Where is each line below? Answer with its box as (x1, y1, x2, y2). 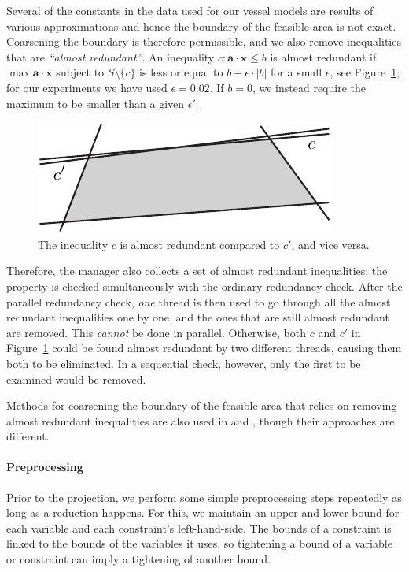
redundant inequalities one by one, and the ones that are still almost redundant (6, 309, 389, 325)
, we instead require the (252, 79, 366, 95)
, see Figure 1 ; (330, 64, 400, 80)
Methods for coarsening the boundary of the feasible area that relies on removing (6, 397, 397, 414)
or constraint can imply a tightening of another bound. (6, 551, 271, 567)
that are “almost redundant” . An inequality (6, 48, 215, 65)
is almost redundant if (270, 48, 377, 65)
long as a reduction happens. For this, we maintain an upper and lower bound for (6, 504, 400, 521)
